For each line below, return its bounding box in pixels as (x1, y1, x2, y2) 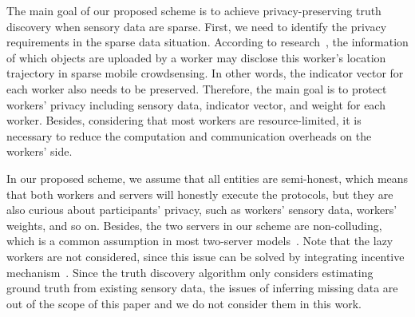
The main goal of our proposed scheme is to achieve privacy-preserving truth (6, 2, 381, 18)
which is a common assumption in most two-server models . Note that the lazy (6, 232, 393, 249)
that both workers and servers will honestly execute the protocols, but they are (6, 185, 393, 202)
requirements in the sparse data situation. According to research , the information (6, 34, 409, 50)
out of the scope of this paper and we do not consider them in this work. (6, 295, 362, 311)
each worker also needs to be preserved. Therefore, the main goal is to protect (6, 80, 387, 97)
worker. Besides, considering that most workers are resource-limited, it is (6, 112, 362, 129)
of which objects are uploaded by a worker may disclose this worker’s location (6, 49, 386, 65)
